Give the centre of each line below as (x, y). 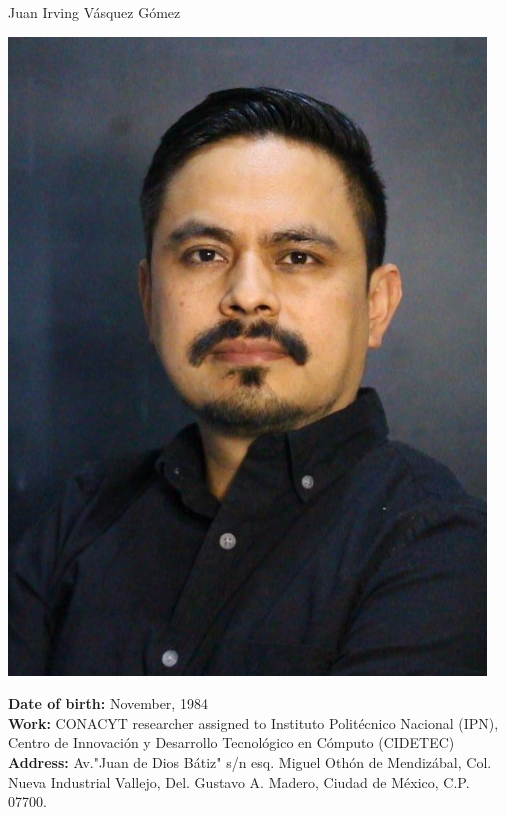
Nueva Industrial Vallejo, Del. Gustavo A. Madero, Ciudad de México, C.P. (239, 781)
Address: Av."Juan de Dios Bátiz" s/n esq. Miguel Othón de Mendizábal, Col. (250, 761)
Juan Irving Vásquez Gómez (94, 12)
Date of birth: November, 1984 (108, 703)
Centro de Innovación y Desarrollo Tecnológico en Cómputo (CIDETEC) (231, 742)
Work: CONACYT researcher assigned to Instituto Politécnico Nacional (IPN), (253, 722)
